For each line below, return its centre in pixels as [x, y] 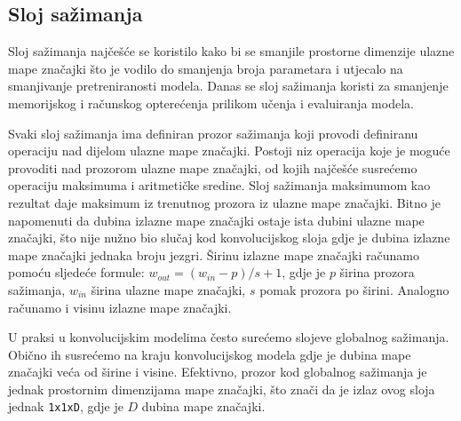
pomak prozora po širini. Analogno [354, 289]
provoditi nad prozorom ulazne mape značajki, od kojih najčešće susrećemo [213, 167]
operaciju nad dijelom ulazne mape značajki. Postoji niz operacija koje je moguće [229, 151]
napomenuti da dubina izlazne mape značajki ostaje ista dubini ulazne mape [216, 220]
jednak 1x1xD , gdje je [66, 406]
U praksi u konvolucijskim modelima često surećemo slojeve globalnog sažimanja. [229, 337]
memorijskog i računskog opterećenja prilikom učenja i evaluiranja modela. [211, 103]
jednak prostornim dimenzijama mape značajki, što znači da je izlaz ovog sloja [222, 389]
